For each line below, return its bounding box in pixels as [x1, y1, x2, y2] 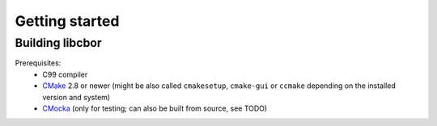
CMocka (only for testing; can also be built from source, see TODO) [42, 103, 268, 113]
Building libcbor [15, 36, 102, 50]
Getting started [15, 12, 120, 30]
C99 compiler [42, 69, 88, 79]
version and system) [42, 92, 111, 102]
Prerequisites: [15, 58, 62, 68]
